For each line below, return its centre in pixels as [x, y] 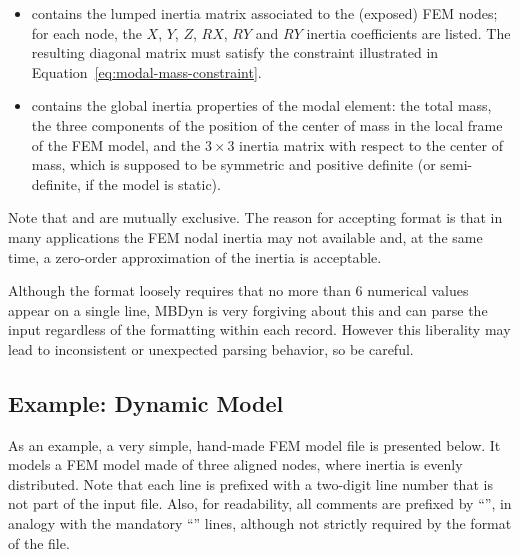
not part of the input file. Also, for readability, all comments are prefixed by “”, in [260, 503]
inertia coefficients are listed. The [408, 32]
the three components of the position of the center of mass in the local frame [267, 124]
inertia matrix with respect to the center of [371, 144]
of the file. [39, 542]
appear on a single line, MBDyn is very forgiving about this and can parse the [248, 309]
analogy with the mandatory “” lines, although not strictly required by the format [260, 523]
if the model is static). [153, 183]
